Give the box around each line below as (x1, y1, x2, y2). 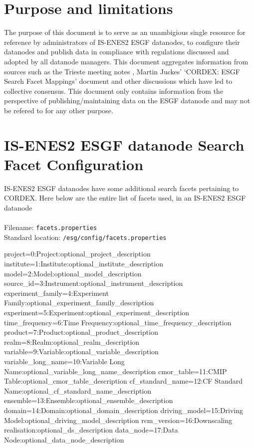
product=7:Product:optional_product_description (4, 327, 158, 337)
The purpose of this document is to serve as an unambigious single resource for (4, 27, 246, 37)
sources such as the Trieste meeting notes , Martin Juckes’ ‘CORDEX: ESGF (4, 66, 240, 76)
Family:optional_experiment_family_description (4, 297, 154, 308)
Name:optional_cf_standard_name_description (4, 385, 152, 396)
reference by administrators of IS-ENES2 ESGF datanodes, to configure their (4, 36, 240, 47)
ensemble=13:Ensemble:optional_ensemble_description (4, 395, 173, 406)
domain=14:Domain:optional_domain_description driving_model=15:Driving (4, 405, 244, 415)
